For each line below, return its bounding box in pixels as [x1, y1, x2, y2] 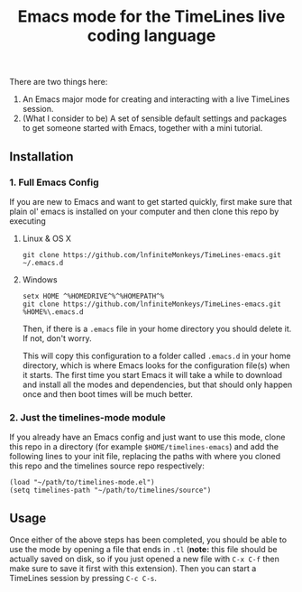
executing [9, 215, 47, 227]
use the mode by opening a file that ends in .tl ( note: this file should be [9, 543, 278, 554]
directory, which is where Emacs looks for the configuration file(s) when [22, 359, 290, 371]
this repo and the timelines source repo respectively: [9, 460, 205, 471]
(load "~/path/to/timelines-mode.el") [9, 478, 155, 487]
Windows [22, 273, 58, 285]
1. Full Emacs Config [9, 176, 99, 189]
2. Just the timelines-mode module [9, 411, 166, 423]
